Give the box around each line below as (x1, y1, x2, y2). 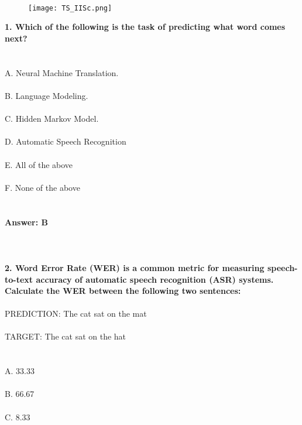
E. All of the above (5, 158, 73, 170)
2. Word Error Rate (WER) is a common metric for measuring (5, 261, 265, 273)
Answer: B (5, 215, 48, 228)
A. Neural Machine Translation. (5, 66, 119, 78)
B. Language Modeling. (5, 90, 88, 101)
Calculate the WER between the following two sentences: (5, 285, 241, 297)
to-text (5, 273, 33, 285)
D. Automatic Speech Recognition (5, 135, 126, 148)
